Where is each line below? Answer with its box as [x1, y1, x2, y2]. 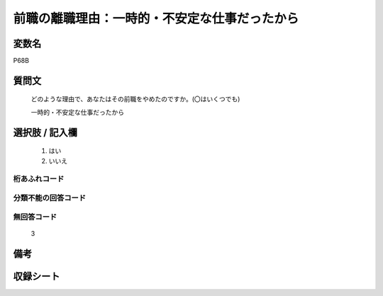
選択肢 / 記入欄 [13, 126, 78, 138]
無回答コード [13, 212, 57, 222]
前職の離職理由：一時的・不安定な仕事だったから [13, 11, 299, 26]
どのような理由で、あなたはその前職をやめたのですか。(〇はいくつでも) [30, 95, 240, 103]
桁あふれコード [13, 174, 65, 184]
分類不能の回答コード [13, 193, 87, 203]
